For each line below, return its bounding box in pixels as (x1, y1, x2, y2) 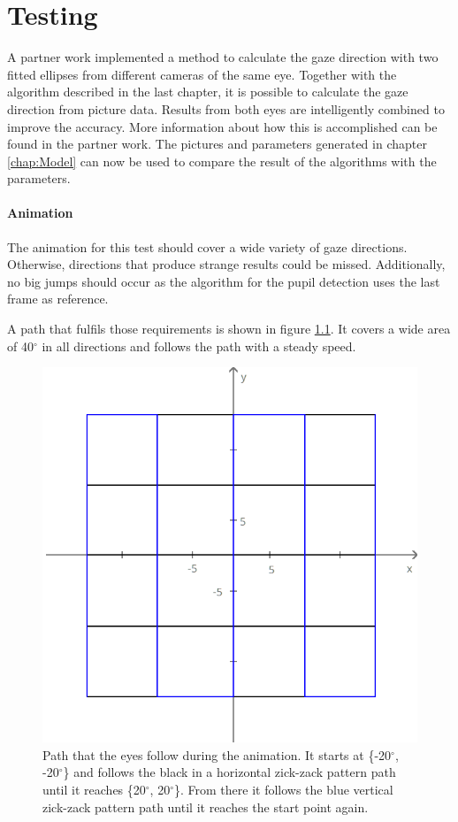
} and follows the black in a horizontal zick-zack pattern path (63, 763, 396, 781)
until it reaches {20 (42, 780, 146, 799)
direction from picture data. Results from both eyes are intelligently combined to (7, 99, 445, 118)
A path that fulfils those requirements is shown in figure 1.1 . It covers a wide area (7, 319, 451, 338)
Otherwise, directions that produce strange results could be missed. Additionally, (7, 255, 446, 273)
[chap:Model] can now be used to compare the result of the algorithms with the (7, 151, 437, 170)
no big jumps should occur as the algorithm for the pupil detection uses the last (7, 272, 440, 290)
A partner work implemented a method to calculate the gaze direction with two (7, 48, 439, 66)
